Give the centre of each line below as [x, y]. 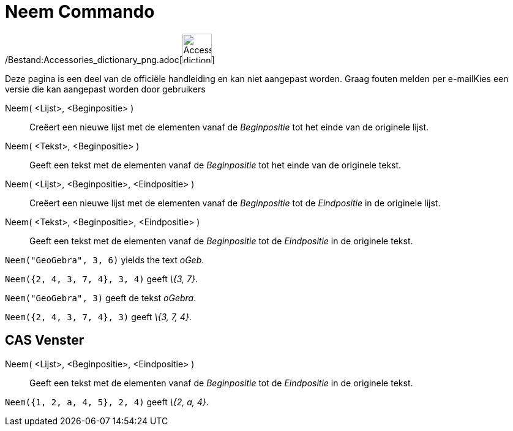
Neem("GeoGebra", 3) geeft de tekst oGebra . [101, 298]
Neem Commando [80, 12]
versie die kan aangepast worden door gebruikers [105, 89]
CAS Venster [45, 340]
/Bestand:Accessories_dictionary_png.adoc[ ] [110, 59]
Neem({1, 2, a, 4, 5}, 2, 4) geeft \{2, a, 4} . [107, 402]
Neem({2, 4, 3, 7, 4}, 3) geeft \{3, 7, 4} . [98, 317]
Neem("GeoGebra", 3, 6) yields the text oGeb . [105, 260]
